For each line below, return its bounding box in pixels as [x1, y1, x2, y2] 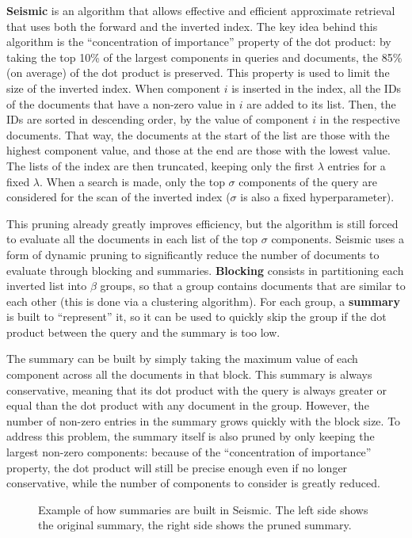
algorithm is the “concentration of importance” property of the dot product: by [6, 33, 391, 50]
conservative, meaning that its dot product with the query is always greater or [6, 381, 387, 398]
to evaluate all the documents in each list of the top [6, 231, 258, 247]
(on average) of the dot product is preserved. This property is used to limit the [6, 64, 390, 81]
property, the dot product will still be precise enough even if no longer [6, 459, 348, 475]
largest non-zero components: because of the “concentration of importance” [6, 444, 372, 460]
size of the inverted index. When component [6, 79, 221, 96]
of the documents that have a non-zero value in [6, 95, 236, 112]
